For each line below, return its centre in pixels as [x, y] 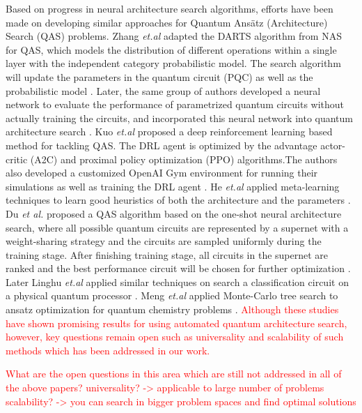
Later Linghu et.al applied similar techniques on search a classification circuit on [177, 281]
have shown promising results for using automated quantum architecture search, [176, 323]
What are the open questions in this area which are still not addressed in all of [174, 374]
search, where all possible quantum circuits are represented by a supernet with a [177, 227]
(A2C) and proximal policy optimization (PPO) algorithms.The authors [184, 159]
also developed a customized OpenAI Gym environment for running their [162, 173]
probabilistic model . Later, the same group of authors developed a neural [163, 90]
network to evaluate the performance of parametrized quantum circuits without [175, 104]
